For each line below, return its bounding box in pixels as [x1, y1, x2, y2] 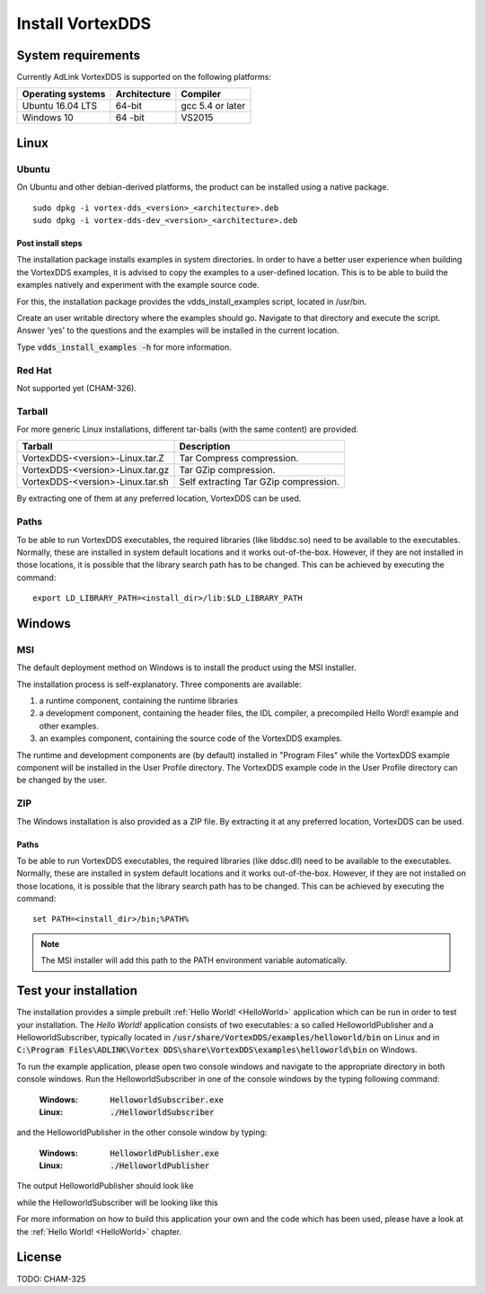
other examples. [39, 720, 99, 731]
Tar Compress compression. [179, 452, 299, 465]
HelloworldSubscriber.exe [110, 1094, 225, 1105]
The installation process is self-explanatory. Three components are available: [16, 679, 302, 690]
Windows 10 [22, 112, 74, 124]
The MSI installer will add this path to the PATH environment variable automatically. [40, 955, 348, 966]
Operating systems [22, 88, 106, 101]
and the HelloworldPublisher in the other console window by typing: [16, 1127, 268, 1138]
